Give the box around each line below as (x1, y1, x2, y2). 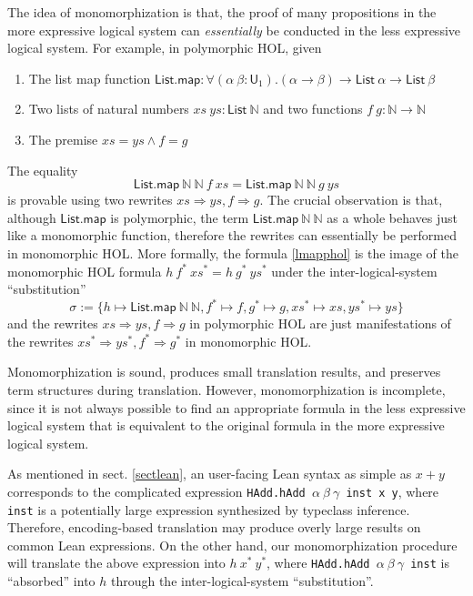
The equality (7, 160, 78, 179)
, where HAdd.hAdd (267, 553, 370, 572)
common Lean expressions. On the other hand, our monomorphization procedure (7, 535, 458, 554)
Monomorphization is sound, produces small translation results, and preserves (7, 362, 441, 381)
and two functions (263, 99, 363, 118)
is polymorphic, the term (110, 207, 249, 227)
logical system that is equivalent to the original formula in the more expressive (7, 416, 445, 435)
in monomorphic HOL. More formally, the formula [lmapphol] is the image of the (7, 243, 458, 262)
